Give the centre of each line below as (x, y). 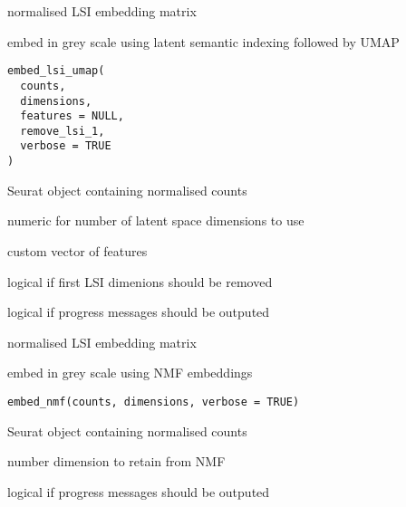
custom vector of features (77, 250)
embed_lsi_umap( (56, 71)
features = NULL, (72, 116)
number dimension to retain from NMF (116, 461)
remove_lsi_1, (63, 131)
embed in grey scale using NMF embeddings (130, 373)
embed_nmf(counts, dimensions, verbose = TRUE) (154, 402)
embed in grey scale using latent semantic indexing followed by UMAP (203, 41)
